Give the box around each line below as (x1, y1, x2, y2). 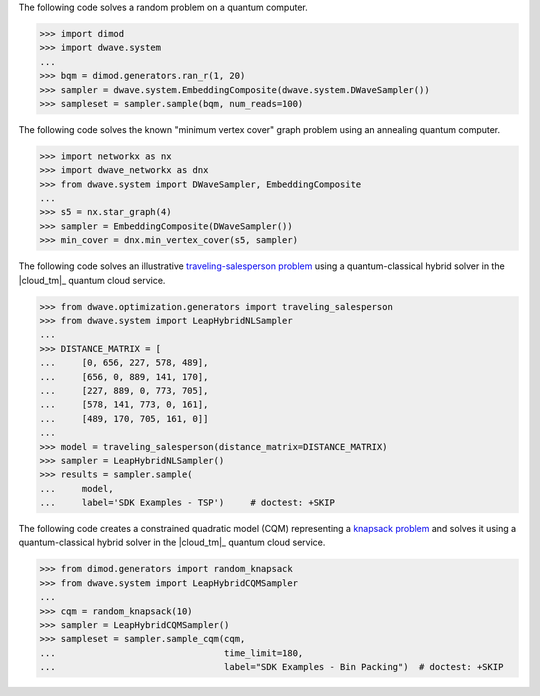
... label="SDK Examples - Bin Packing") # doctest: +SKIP (39, 661, 504, 673)
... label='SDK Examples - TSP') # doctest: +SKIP (39, 497, 335, 509)
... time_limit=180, (39, 647, 304, 659)
